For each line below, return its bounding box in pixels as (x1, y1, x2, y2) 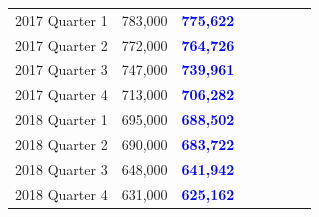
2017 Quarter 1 (15, 9, 108, 30)
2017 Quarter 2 (15, 34, 108, 55)
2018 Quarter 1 (15, 109, 108, 130)
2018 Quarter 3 (15, 158, 108, 179)
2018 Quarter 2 (15, 133, 108, 154)
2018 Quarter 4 (15, 183, 108, 204)
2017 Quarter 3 (15, 59, 108, 80)
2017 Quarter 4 (15, 84, 108, 105)
